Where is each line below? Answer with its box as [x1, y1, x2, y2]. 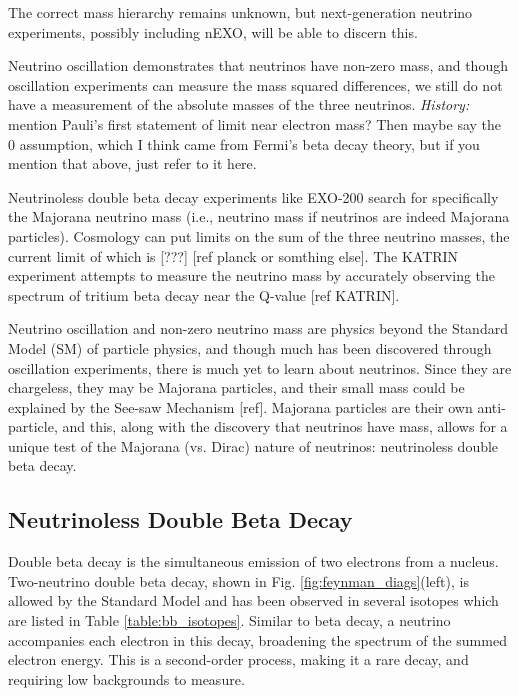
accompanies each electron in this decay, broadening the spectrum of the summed [8, 629, 507, 650]
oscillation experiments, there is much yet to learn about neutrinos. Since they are [8, 357, 512, 378]
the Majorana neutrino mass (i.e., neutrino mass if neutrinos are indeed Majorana [8, 206, 510, 227]
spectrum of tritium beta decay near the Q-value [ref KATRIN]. [8, 284, 400, 305]
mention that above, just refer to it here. [8, 153, 257, 174]
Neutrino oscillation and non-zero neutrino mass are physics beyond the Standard [8, 318, 508, 339]
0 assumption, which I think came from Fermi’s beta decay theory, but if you [8, 133, 480, 154]
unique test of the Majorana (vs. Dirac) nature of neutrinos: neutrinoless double [8, 435, 499, 456]
